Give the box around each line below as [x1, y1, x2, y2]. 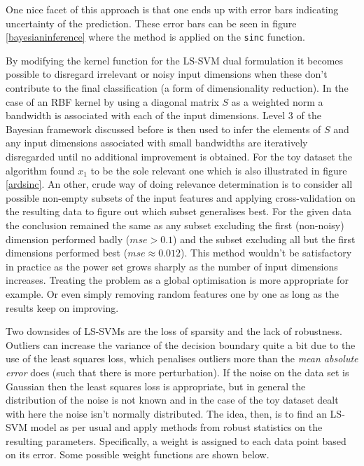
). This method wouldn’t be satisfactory [181, 245, 352, 260]
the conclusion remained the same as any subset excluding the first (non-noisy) [6, 217, 344, 232]
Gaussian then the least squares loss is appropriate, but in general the [6, 378, 306, 393]
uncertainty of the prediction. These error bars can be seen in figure [6, 15, 297, 30]
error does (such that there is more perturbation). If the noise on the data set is [6, 364, 349, 379]
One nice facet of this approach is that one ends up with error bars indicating [6, 2, 339, 16]
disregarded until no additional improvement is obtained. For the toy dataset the [6, 149, 352, 163]
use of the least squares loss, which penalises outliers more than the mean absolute [6, 351, 358, 366]
